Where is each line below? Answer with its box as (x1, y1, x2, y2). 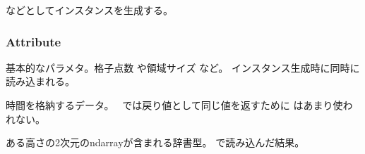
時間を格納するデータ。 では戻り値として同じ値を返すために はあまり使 (6, 98, 343, 112)
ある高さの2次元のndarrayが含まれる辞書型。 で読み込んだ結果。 (6, 135, 305, 150)
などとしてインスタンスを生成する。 (6, 3, 174, 17)
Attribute (6, 32, 61, 50)
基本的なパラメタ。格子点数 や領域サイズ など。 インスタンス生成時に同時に (6, 60, 360, 75)
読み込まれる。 (6, 74, 75, 89)
